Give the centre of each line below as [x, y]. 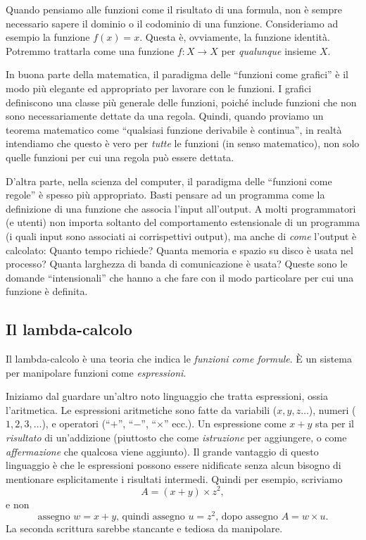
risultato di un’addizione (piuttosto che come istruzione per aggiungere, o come [176, 438]
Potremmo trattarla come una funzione [90, 50]
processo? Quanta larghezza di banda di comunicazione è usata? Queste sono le [177, 264]
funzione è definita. [47, 291]
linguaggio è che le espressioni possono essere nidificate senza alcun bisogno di [173, 465]
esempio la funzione [48, 37]
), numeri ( [332, 409]
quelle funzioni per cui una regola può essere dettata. [120, 157]
